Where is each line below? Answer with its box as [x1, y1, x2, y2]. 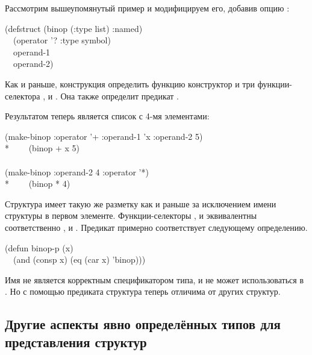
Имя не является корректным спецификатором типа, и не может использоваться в [5, 273, 304, 286]
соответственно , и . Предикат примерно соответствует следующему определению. [5, 221, 308, 233]
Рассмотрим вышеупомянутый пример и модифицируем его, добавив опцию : [5, 2, 290, 14]
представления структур [5, 332, 147, 351]
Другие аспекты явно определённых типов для [5, 315, 281, 333]
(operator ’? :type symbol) [13, 34, 111, 46]
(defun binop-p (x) [5, 241, 73, 254]
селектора [5, 89, 40, 102]
